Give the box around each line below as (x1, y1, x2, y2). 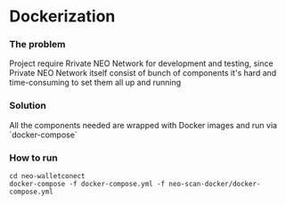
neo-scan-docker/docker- (168, 180, 261, 189)
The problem (9, 38, 66, 51)
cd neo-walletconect (9, 172, 86, 181)
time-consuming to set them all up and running (9, 78, 182, 88)
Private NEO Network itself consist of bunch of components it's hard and (9, 68, 277, 78)
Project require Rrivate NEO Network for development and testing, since (9, 58, 274, 69)
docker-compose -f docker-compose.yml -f (9, 180, 166, 189)
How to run (9, 152, 58, 164)
